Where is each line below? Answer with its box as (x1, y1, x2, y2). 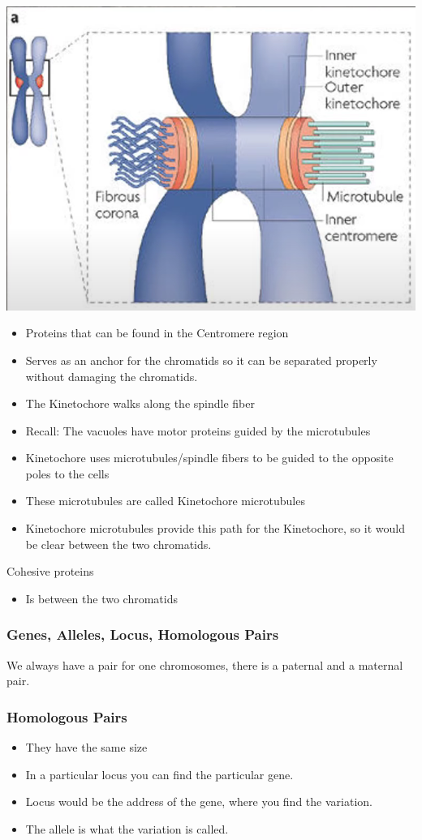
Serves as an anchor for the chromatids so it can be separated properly (25, 351, 377, 368)
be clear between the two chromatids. (25, 535, 212, 552)
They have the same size (25, 739, 148, 756)
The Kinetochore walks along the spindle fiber (25, 395, 255, 412)
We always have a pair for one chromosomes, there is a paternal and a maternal (6, 656, 403, 673)
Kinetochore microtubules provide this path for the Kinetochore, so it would (25, 520, 405, 537)
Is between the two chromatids (25, 589, 179, 606)
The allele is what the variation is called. (25, 820, 229, 837)
